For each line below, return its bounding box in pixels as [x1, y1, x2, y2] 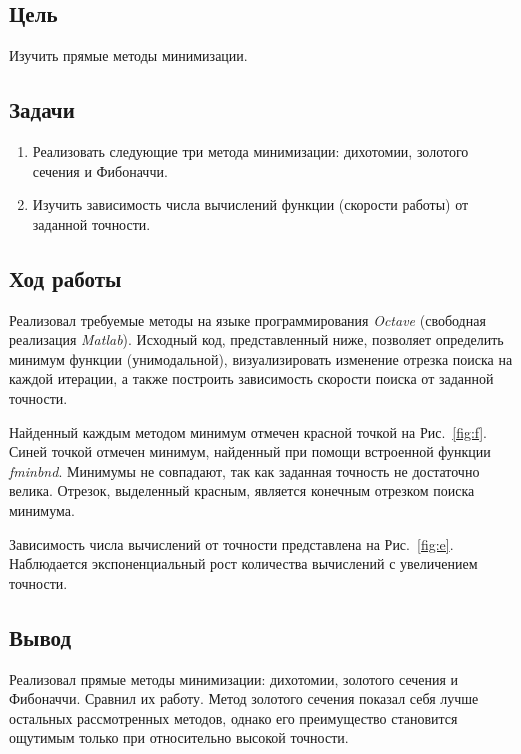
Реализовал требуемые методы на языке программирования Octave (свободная [9, 309, 486, 330]
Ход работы [9, 262, 122, 293]
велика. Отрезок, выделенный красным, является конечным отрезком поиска [9, 480, 475, 501]
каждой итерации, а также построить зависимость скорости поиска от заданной [9, 368, 494, 389]
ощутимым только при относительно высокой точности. [9, 727, 349, 748]
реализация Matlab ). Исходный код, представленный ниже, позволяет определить [9, 329, 504, 350]
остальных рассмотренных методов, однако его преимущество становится [9, 707, 458, 728]
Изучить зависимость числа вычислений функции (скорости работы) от [32, 194, 469, 215]
